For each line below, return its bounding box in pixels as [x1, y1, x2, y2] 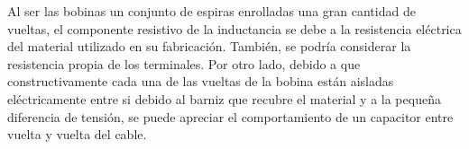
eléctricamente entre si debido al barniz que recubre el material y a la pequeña [7, 89, 441, 108]
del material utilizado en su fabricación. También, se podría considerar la [7, 37, 411, 56]
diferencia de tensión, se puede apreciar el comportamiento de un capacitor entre [7, 107, 454, 126]
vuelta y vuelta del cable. [7, 125, 147, 144]
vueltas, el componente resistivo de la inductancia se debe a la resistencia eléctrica [7, 19, 462, 38]
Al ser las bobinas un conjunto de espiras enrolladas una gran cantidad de [7, 2, 416, 20]
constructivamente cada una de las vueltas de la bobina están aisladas [7, 72, 394, 91]
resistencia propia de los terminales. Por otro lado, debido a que [7, 54, 361, 73]
